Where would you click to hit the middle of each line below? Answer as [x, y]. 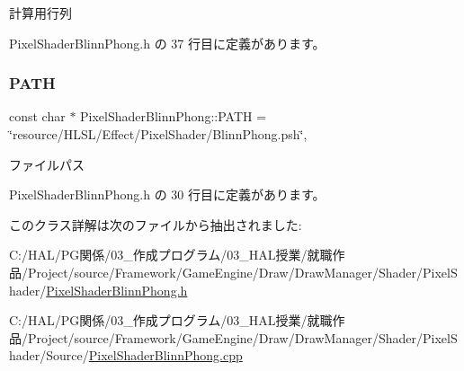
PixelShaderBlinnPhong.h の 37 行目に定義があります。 [167, 43]
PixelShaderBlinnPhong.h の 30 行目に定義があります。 [167, 194]
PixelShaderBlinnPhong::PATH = [174, 116]
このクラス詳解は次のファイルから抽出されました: [156, 224]
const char [37, 116]
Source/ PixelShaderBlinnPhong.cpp [144, 355]
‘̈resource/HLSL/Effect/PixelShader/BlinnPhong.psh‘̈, [158, 134]
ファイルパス [47, 164]
